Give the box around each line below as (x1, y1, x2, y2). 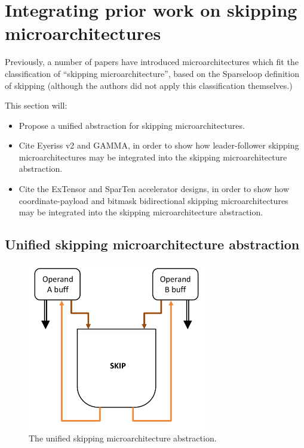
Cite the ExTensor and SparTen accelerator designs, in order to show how (19, 183, 290, 195)
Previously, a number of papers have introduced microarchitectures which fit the (5, 55, 299, 68)
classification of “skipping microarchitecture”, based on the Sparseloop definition (5, 67, 299, 79)
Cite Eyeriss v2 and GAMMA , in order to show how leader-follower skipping (19, 139, 299, 152)
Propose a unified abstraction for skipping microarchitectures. (19, 119, 245, 131)
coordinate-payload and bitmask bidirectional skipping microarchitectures (19, 194, 288, 206)
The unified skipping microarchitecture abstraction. (29, 431, 217, 444)
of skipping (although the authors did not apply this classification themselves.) (5, 79, 293, 91)
